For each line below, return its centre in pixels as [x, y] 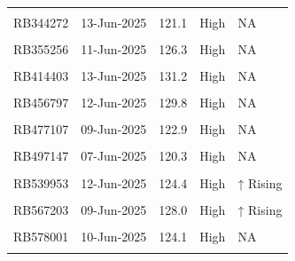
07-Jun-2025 [114, 156]
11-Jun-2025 [114, 49]
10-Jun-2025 [114, 236]
